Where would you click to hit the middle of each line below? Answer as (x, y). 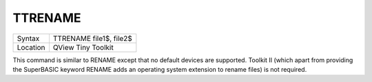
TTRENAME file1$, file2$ (92, 38)
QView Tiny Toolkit (83, 47)
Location (31, 47)
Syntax (28, 38)
